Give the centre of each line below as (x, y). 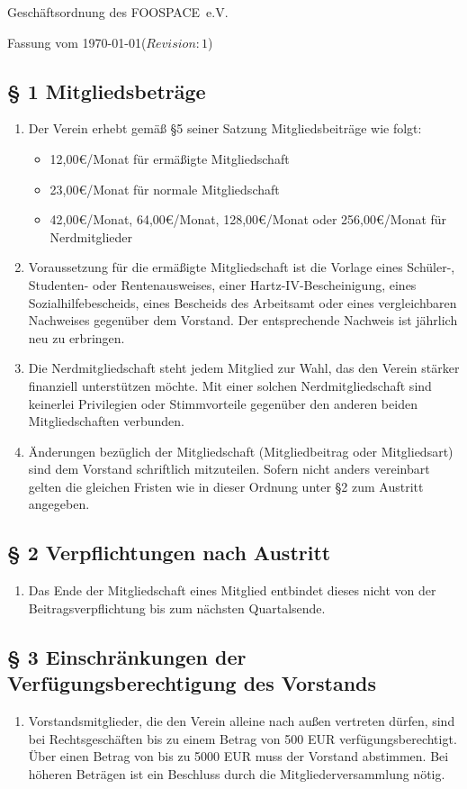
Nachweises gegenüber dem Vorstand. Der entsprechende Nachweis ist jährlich (243, 320)
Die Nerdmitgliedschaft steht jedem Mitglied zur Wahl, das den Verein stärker (244, 368)
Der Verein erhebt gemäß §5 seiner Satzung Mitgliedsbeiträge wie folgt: (225, 128)
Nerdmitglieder (91, 236)
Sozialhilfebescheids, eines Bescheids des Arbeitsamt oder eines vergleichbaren (242, 302)
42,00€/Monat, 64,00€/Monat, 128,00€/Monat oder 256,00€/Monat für (248, 219)
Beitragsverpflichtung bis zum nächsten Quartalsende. (177, 608)
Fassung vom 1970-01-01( (77, 42)
